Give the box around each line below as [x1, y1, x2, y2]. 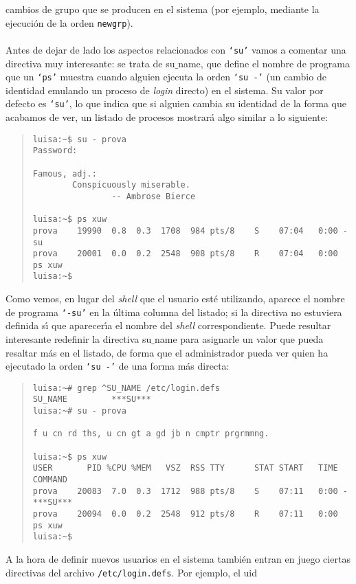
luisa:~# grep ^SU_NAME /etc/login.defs [32, 383, 220, 393]
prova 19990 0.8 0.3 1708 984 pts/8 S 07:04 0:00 [32, 225, 338, 236]
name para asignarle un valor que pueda [154, 331, 324, 346]
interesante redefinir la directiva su [5, 331, 152, 346]
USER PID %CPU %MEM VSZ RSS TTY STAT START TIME [32, 463, 338, 473]
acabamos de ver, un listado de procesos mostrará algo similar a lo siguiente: [5, 110, 328, 124]
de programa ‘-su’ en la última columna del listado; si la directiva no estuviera [5, 304, 342, 319]
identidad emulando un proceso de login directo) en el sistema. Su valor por [5, 82, 324, 97]
